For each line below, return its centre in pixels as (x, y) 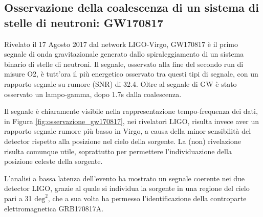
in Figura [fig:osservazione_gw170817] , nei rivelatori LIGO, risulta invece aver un (131, 121)
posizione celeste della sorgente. (53, 161)
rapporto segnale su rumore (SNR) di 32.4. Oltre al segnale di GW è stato (120, 83)
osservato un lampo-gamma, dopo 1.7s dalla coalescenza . (93, 94)
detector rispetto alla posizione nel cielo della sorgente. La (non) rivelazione (123, 141)
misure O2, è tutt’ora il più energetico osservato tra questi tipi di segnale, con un (131, 74)
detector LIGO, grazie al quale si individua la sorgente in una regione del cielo (127, 188)
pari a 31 (18, 198)
